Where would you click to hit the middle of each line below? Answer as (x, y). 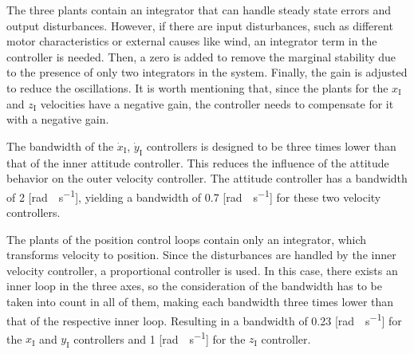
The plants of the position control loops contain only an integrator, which (187, 239)
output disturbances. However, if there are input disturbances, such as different (200, 25)
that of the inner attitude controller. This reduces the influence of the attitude (198, 162)
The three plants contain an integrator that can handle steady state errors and (199, 10)
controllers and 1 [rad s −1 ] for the (160, 337)
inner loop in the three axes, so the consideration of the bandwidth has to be (195, 286)
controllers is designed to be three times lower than (271, 146)
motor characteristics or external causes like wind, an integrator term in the (192, 41)
